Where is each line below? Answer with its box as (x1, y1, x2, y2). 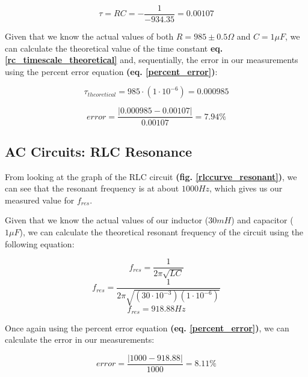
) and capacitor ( (231, 214, 294, 226)
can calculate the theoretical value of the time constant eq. (5, 41, 223, 54)
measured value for (5, 193, 75, 206)
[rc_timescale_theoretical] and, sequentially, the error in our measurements (5, 53, 298, 66)
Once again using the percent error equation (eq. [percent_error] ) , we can (5, 321, 289, 334)
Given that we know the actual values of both (5, 30, 174, 43)
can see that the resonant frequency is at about (5, 182, 179, 195)
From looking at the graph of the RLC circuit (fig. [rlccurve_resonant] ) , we (5, 170, 297, 182)
